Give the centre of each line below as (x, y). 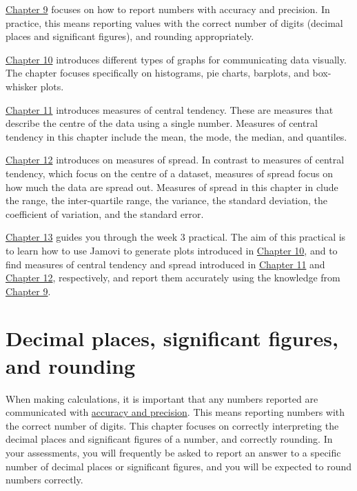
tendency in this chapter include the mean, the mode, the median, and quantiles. (176, 136)
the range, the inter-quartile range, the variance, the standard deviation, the (167, 200)
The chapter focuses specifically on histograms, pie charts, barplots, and (157, 73)
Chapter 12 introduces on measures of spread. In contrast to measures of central (175, 160)
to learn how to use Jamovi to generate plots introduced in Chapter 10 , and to (172, 250)
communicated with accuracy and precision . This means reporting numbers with (175, 412)
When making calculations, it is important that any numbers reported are (162, 398)
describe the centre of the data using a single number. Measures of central (162, 123)
